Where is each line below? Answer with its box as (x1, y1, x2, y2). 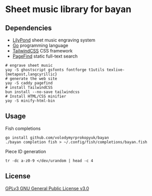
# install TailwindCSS (5, 85, 53, 90)
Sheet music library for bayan (5, 4, 132, 15)
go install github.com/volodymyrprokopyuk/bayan (5, 135, 109, 140)
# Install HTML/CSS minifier (5, 94, 66, 99)
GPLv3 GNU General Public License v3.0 (5, 185, 90, 191)
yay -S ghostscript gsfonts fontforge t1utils (5, 67, 105, 72)
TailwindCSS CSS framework (12, 48, 73, 54)
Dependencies (5, 24, 52, 32)
